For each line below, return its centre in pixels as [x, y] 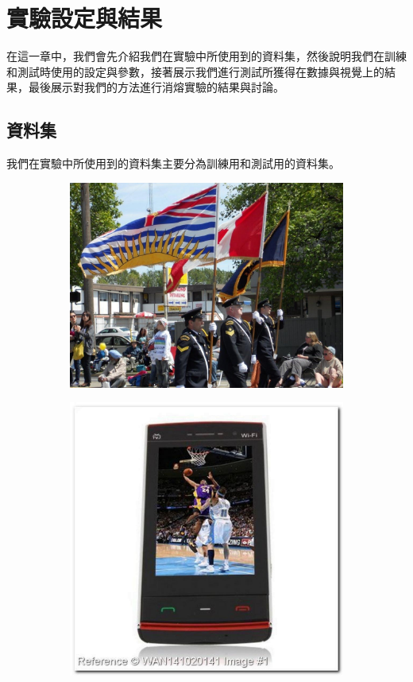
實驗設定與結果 [85, 18]
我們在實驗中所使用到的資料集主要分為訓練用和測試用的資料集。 [173, 163]
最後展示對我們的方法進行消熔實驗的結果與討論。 [156, 87]
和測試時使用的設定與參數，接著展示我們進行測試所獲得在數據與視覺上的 [195, 71]
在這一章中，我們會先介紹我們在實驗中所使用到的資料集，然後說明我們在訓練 [206, 56]
